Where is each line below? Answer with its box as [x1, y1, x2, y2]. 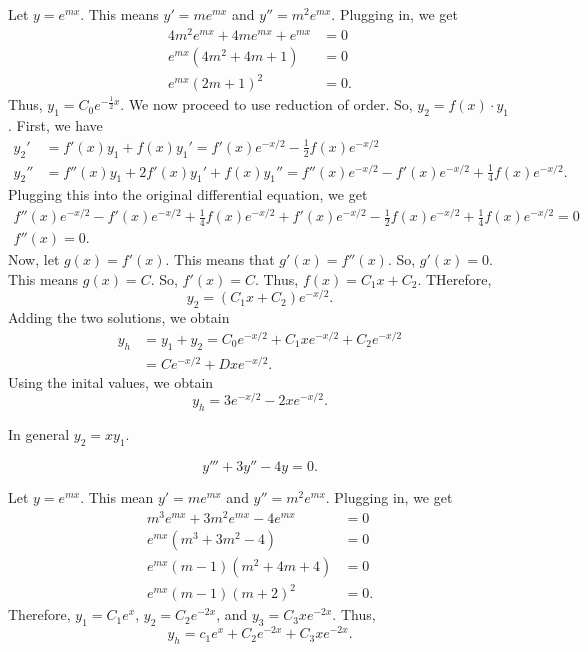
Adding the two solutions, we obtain [8, 307, 230, 328]
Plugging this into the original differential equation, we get [8, 184, 368, 205]
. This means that [165, 249, 275, 270]
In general [8, 424, 70, 445]
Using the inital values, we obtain [8, 371, 214, 392]
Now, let [8, 249, 60, 270]
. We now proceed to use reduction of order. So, [120, 94, 413, 115]
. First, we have [8, 115, 103, 136]
